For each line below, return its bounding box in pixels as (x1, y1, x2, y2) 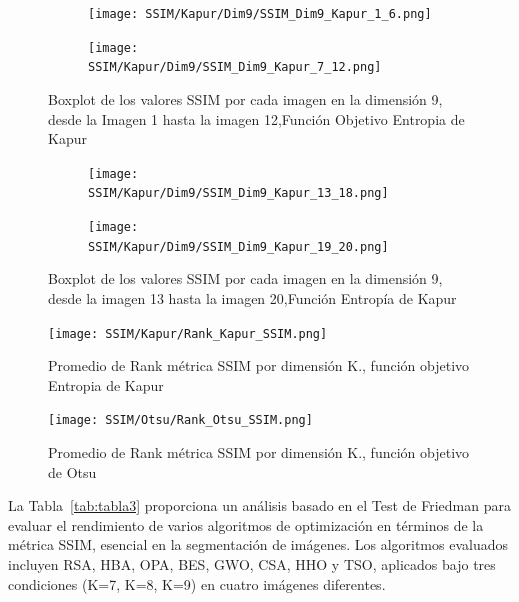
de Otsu (48, 461, 97, 482)
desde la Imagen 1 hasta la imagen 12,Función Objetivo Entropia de (48, 108, 465, 129)
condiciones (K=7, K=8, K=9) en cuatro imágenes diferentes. (8, 573, 386, 594)
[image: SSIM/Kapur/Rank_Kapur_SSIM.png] (48, 326, 328, 341)
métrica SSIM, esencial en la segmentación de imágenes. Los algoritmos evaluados (8, 534, 508, 555)
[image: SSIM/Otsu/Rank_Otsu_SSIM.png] (48, 413, 313, 428)
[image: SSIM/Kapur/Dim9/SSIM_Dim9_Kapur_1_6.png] (88, 7, 432, 21)
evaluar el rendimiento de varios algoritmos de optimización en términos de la (8, 514, 484, 535)
